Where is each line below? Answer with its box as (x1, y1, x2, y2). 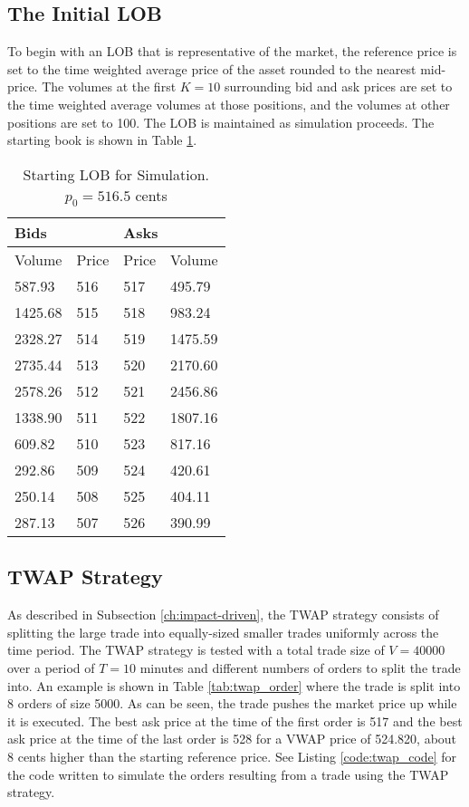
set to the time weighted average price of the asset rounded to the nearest (7, 59, 416, 78)
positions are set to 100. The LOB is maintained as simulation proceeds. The (7, 112, 435, 131)
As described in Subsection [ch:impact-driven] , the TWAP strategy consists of (7, 605, 439, 624)
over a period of (7, 658, 95, 677)
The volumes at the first (42, 77, 177, 96)
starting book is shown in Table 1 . (7, 130, 197, 149)
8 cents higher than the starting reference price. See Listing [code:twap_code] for (7, 746, 457, 765)
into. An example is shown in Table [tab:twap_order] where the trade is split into (7, 676, 461, 695)
